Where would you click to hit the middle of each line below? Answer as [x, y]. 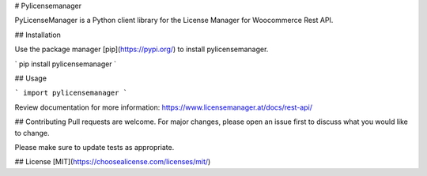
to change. [32, 133]
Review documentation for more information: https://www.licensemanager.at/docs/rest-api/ [163, 107]
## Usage [31, 78]
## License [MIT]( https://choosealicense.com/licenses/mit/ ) [113, 162]
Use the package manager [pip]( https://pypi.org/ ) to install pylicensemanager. [142, 49]
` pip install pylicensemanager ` [65, 64]
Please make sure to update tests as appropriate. [94, 147]
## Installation [38, 35]
